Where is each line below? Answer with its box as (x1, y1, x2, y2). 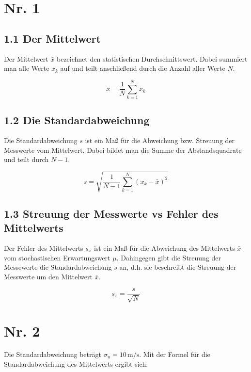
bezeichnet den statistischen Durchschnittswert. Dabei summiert (57, 53, 248, 64)
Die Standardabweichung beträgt (4, 349, 101, 359)
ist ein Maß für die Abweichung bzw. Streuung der (85, 135, 235, 146)
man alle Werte (4, 63, 49, 73)
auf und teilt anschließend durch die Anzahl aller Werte (60, 63, 225, 73)
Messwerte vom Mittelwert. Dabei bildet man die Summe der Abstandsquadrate (4, 145, 242, 155)
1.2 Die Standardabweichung (4, 113, 150, 128)
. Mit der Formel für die (139, 349, 210, 359)
